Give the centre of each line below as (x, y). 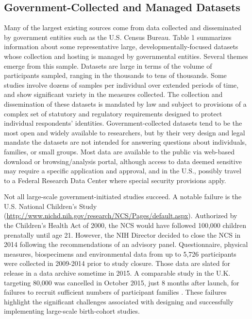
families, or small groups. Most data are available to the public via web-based (119, 151)
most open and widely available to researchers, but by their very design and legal (125, 132)
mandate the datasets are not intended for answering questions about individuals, (125, 142)
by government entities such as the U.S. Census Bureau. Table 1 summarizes (118, 37)
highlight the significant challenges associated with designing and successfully (119, 301)
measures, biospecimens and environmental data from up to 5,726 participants (120, 253)
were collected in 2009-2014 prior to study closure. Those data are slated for (117, 263)
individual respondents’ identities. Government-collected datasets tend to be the (123, 123)
